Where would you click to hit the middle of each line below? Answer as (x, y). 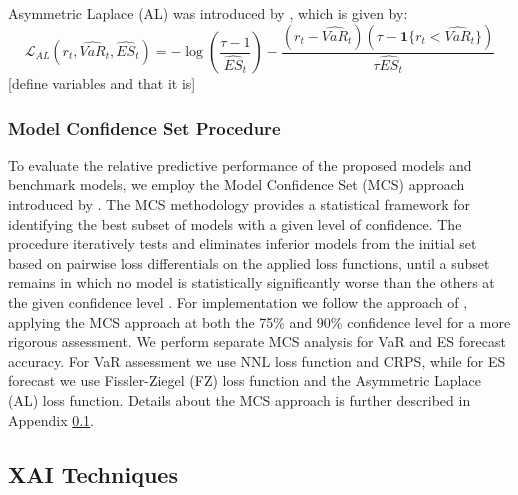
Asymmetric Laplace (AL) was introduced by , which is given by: (208, 13)
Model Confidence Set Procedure (144, 127)
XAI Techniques (93, 473)
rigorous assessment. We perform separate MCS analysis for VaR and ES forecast (257, 341)
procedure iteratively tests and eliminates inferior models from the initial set (242, 243)
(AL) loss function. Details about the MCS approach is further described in (239, 399)
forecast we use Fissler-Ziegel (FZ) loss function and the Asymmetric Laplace (244, 380)
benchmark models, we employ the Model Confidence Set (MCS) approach (236, 184)
